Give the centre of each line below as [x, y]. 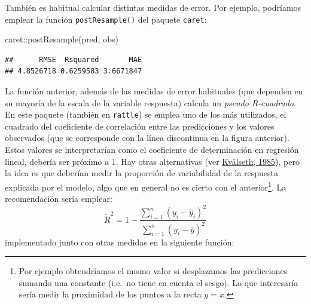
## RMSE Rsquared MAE [74, 59]
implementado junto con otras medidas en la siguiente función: [120, 242]
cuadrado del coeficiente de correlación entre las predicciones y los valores [140, 126]
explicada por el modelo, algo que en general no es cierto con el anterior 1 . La [146, 186]
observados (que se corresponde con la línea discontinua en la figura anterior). [147, 138]
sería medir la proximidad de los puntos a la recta [110, 294]
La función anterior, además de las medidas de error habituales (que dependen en [154, 91]
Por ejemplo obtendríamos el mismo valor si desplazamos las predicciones [153, 271]
